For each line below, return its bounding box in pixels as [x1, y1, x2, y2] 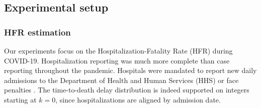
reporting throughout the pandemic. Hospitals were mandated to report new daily [4, 65, 257, 75]
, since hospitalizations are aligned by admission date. [55, 94, 221, 104]
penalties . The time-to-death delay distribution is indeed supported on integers [4, 84, 249, 95]
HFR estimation [4, 25, 71, 38]
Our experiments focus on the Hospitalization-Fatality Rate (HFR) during [4, 45, 233, 55]
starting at [4, 94, 37, 104]
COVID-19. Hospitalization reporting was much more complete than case [4, 55, 230, 65]
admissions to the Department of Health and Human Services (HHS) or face [4, 74, 239, 85]
